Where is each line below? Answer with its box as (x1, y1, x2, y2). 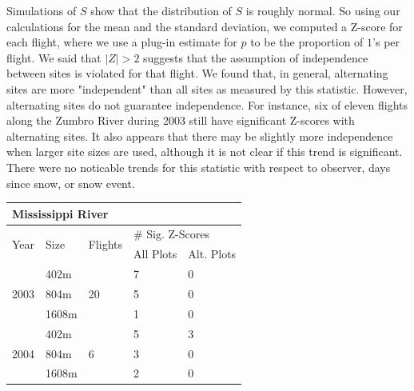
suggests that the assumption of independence (143, 49, 368, 66)
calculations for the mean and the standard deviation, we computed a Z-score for (6, 18, 403, 34)
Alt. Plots (188, 245, 237, 262)
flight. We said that (6, 49, 102, 66)
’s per (372, 34, 400, 50)
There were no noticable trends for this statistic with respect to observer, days (6, 158, 391, 175)
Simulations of (6, 2, 77, 18)
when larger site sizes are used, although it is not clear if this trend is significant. (6, 143, 403, 160)
